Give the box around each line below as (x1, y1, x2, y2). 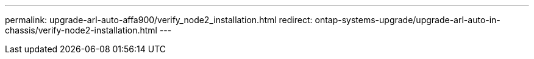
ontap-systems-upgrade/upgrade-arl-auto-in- (315, 15, 500, 25)
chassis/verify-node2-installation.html (5, 25, 157, 35)
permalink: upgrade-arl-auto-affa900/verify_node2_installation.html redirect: (5, 15, 313, 25)
